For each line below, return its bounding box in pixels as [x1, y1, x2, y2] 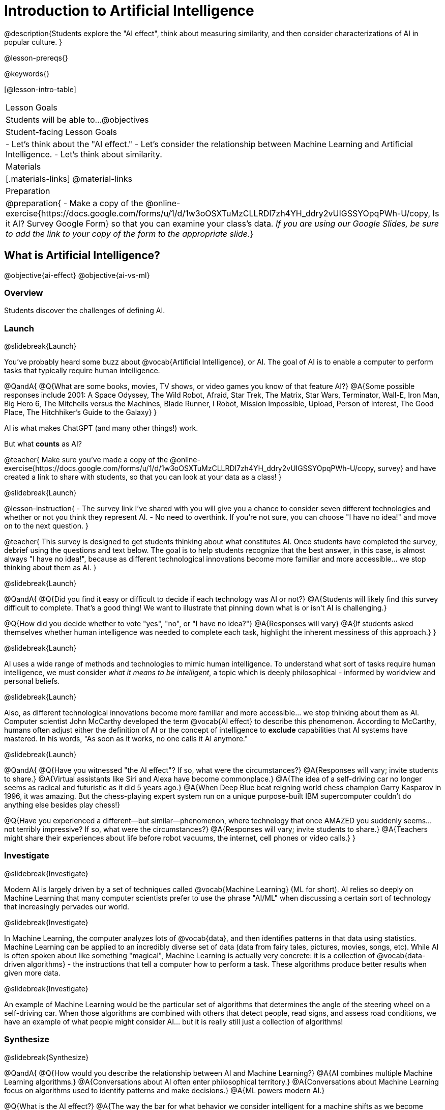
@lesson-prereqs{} [4, 53, 68, 62]
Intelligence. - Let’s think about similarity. [6, 149, 162, 159]
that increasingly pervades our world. [4, 902, 129, 911]
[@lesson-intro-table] [4, 85, 76, 94]
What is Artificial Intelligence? [4, 249, 160, 262]
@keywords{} [4, 69, 50, 78]
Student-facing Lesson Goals [6, 126, 117, 137]
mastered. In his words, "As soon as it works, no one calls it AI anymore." [4, 734, 248, 743]
